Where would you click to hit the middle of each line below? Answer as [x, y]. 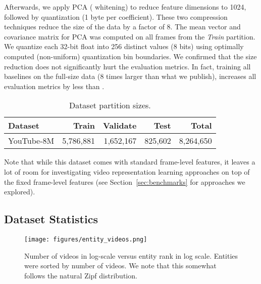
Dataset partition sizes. [110, 105]
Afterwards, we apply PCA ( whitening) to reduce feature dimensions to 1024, [125, 7]
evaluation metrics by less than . [54, 86]
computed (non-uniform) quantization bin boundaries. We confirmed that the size [130, 56]
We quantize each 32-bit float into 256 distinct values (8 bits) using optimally [124, 46]
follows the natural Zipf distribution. [81, 275]
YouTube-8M [31, 141]
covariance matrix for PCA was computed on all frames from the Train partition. [130, 36]
